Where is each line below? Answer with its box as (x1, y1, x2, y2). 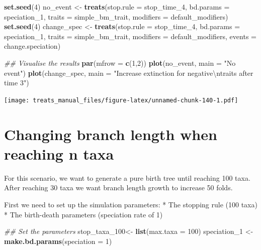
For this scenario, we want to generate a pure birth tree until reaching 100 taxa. (4, 172, 250, 183)
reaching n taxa (4, 143, 114, 164)
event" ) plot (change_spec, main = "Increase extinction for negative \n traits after (4, 67, 253, 78)
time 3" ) (4, 77, 29, 88)
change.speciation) (4, 41, 61, 51)
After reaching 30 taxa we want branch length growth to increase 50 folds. (4, 182, 233, 193)
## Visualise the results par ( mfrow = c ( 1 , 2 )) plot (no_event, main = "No (4, 57, 236, 68)
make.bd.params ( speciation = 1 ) (4, 235, 112, 246)
